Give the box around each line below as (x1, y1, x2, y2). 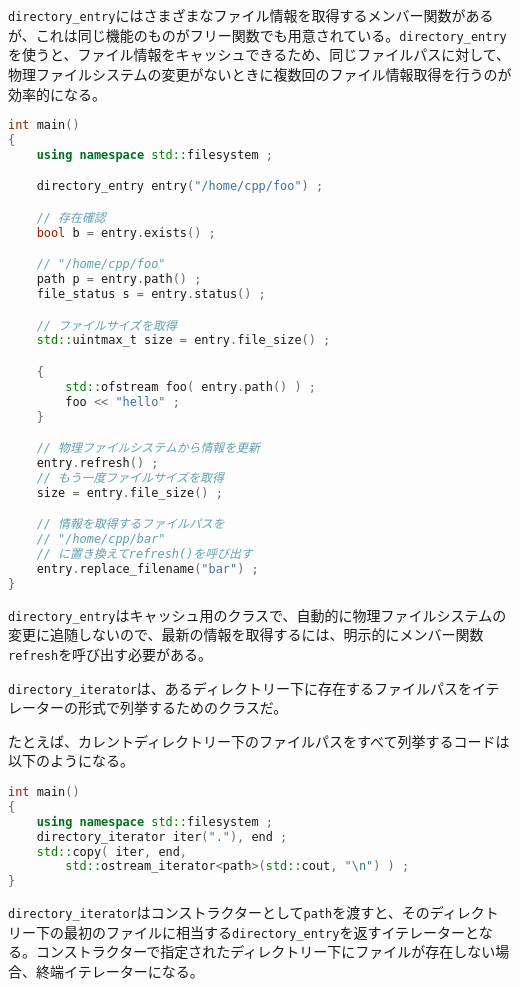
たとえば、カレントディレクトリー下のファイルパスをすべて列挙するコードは (8, 730, 510, 751)
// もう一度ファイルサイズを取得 (36, 470, 224, 485)
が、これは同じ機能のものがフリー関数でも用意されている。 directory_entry (8, 24, 507, 45)
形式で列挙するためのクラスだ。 (77, 697, 288, 718)
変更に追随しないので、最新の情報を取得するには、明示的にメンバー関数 (8, 624, 484, 645)
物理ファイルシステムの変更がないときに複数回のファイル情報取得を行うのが (8, 63, 512, 84)
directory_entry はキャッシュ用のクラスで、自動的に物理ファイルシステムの (8, 604, 507, 625)
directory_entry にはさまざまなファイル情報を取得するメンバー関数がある (8, 5, 494, 25)
